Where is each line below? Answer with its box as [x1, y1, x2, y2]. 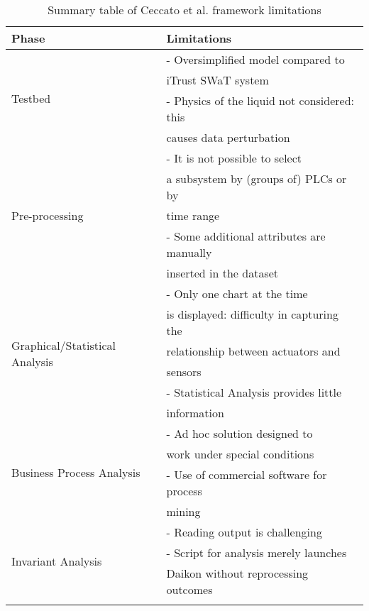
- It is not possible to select [166, 150, 302, 166]
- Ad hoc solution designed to [166, 425, 313, 441]
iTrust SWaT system [166, 72, 269, 88]
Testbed [11, 90, 51, 106]
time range [166, 207, 220, 224]
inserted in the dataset [166, 265, 279, 281]
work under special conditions [166, 446, 314, 462]
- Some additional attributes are [166, 228, 326, 244]
